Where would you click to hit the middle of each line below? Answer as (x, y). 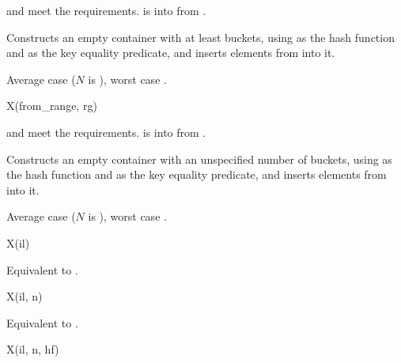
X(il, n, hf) (33, 349)
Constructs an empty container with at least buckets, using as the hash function (200, 37)
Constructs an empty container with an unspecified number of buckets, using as (199, 159)
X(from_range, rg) (52, 106)
